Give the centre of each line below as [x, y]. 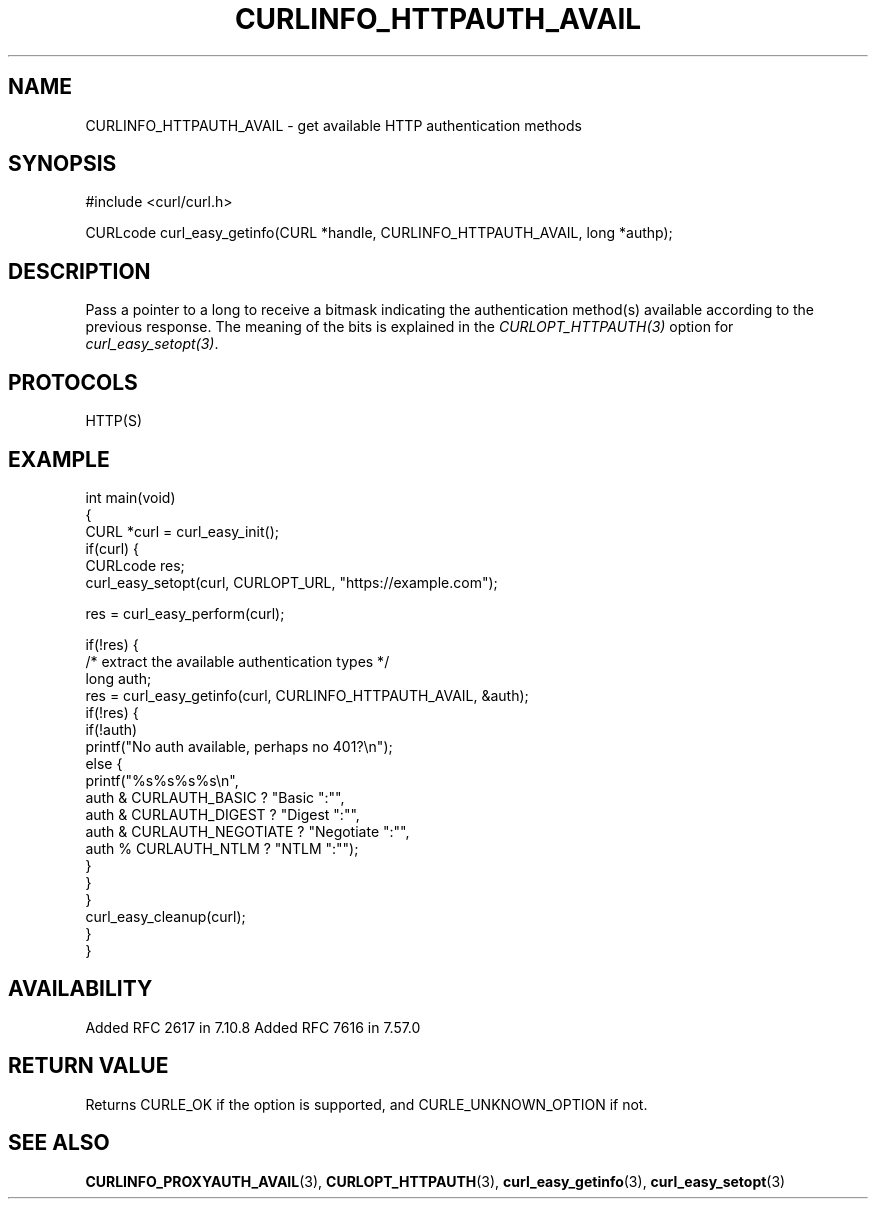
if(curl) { [112, 548]
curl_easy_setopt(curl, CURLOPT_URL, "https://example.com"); [291, 582]
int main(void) [130, 497]
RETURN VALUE [88, 1066]
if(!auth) [111, 729]
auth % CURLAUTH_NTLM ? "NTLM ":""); [222, 848]
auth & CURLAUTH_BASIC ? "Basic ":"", [215, 797]
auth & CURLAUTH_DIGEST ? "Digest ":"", [222, 814]
